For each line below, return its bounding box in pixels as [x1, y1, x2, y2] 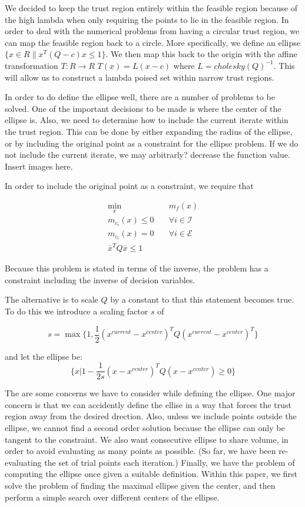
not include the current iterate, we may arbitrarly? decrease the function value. [5, 148, 290, 161]
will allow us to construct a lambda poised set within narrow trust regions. [5, 71, 274, 83]
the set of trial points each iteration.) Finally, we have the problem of [44, 456, 295, 468]
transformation [5, 59, 58, 71]
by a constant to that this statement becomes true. [110, 293, 294, 306]
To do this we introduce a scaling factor [5, 304, 148, 317]
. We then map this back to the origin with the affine [105, 48, 297, 60]
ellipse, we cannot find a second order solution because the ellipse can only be [5, 422, 285, 434]
